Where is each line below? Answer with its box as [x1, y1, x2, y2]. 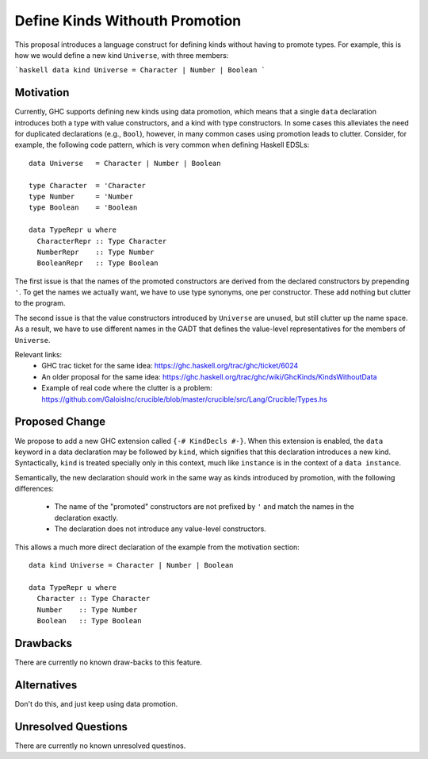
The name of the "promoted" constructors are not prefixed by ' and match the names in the [54, 502, 354, 511]
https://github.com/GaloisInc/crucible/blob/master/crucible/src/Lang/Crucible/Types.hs [41, 394, 328, 404]
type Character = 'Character [29, 181, 147, 190]
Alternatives [14, 678, 78, 692]
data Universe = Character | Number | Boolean [29, 159, 221, 168]
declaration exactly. [54, 513, 119, 522]
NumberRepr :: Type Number [36, 247, 155, 256]
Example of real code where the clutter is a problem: [41, 383, 213, 393]
